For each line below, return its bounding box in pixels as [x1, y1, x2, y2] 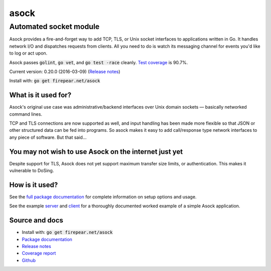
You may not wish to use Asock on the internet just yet [9, 147, 183, 156]
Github [22, 257, 36, 263]
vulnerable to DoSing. [9, 168, 54, 174]
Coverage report [22, 250, 56, 256]
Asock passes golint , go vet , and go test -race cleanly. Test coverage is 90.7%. [9, 59, 188, 65]
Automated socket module [9, 22, 100, 31]
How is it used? [9, 180, 58, 189]
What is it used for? [9, 91, 72, 100]
